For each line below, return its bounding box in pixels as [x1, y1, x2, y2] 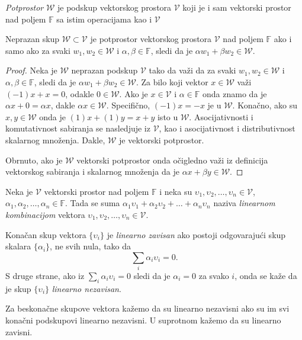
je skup [5, 282, 31, 294]
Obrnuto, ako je [5, 153, 63, 166]
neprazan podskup [71, 64, 138, 76]
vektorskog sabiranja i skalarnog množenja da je [5, 165, 179, 178]
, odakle [65, 87, 94, 100]
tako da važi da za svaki [149, 64, 236, 76]
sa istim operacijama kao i [56, 12, 152, 25]
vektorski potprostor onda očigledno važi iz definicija [76, 153, 268, 166]
